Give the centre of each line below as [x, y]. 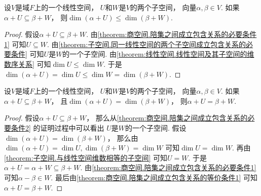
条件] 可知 [27, 54]
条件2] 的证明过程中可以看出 [58, 127]
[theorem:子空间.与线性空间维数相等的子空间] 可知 [86, 157]
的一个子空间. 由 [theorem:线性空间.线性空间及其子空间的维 [158, 54]
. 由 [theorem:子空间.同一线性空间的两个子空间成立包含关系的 [147, 44]
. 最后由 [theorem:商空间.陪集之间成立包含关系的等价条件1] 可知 [154, 177]
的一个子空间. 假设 [156, 127]
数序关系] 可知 [28, 64]
